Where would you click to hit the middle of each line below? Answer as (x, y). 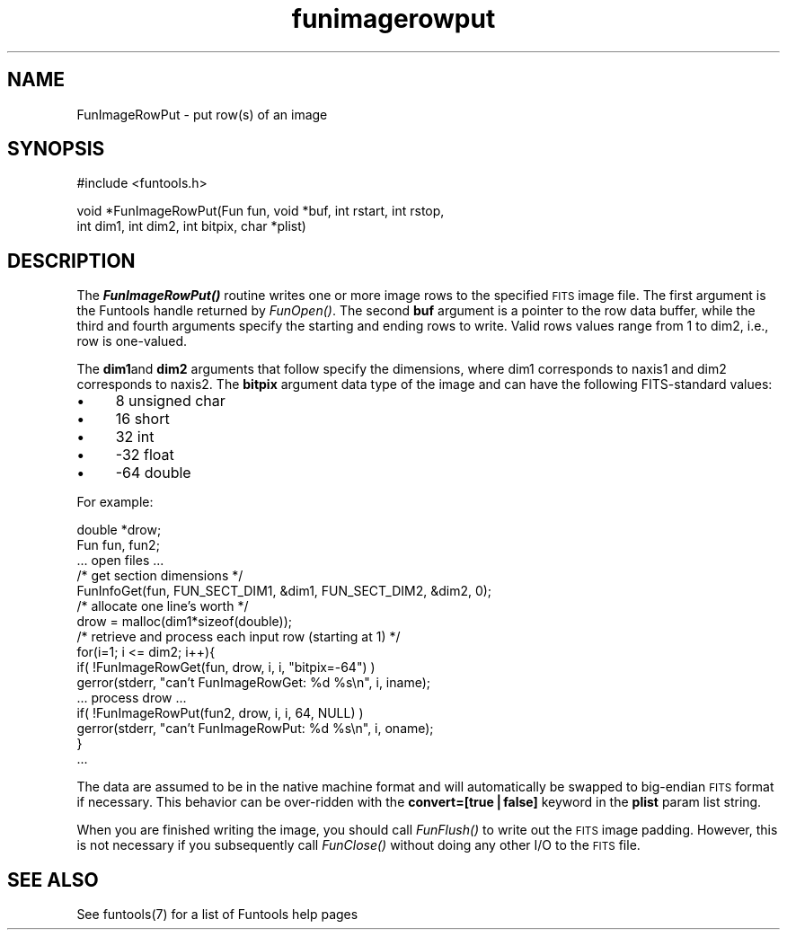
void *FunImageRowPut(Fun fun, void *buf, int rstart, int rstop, (261, 211)
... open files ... (120, 561)
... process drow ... (132, 698)
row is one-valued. (132, 341)
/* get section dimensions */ (160, 576)
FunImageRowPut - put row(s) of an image (202, 114)
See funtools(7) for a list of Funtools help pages (217, 915)
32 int (135, 437)
